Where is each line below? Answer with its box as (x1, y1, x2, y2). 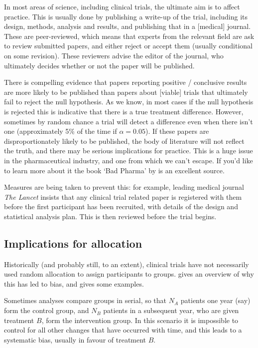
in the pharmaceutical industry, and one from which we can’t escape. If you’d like (4, 155, 253, 165)
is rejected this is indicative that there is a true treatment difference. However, (4, 106, 244, 116)
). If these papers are (145, 126, 209, 136)
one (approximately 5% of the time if (4, 126, 117, 136)
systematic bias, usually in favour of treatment (4, 334, 146, 345)
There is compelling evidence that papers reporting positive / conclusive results (4, 77, 247, 87)
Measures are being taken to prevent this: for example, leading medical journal (4, 182, 244, 192)
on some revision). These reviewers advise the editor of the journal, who (4, 50, 224, 60)
